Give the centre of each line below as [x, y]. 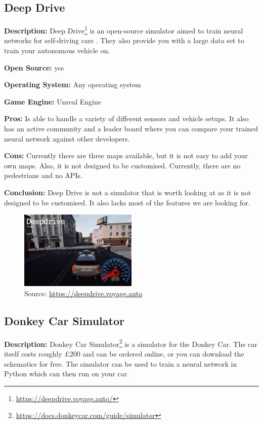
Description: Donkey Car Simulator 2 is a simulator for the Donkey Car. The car [131, 343]
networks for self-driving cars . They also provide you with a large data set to [124, 40]
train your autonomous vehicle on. [57, 50]
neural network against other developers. [67, 138]
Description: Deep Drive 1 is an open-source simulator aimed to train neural [124, 30]
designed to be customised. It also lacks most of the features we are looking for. [127, 202]
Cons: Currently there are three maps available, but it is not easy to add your [126, 155]
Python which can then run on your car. [67, 374]
